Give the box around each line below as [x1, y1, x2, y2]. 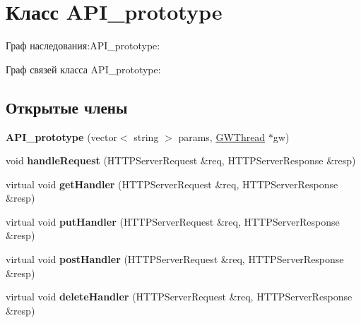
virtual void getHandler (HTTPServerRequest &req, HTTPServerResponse [6, 176, 338, 191]
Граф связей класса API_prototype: [6, 61, 161, 76]
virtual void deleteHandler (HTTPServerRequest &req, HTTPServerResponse [6, 289, 353, 304]
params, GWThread [178, 129, 266, 144]
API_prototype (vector [6, 129, 117, 144]
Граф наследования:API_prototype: [6, 38, 160, 53]
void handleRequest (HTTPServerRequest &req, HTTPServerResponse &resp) [6, 153, 356, 168]
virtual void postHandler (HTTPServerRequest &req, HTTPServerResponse [6, 252, 344, 267]
